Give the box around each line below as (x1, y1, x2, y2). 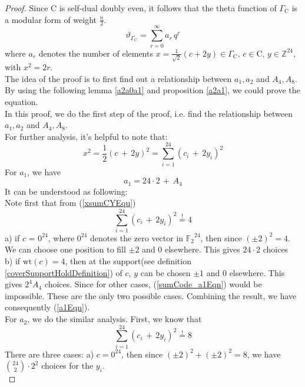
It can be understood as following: (5, 185, 128, 197)
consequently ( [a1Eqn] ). (5, 301, 90, 313)
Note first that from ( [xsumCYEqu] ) (5, 196, 136, 209)
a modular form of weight (5, 13, 97, 25)
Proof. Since (5, 2, 48, 14)
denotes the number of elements (38, 47, 153, 59)
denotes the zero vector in (90, 231, 184, 244)
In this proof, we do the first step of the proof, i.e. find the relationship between (5, 107, 293, 119)
